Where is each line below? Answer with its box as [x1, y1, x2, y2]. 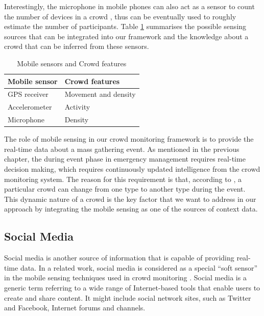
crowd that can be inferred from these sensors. [4, 41, 149, 51]
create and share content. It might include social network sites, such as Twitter [4, 292, 251, 303]
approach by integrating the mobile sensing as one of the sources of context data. [4, 203, 258, 214]
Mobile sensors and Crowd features [17, 58, 127, 68]
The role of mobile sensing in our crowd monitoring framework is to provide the [4, 134, 254, 144]
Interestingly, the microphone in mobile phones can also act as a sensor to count [4, 1, 255, 11]
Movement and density [64, 89, 136, 99]
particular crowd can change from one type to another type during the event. [4, 183, 246, 194]
